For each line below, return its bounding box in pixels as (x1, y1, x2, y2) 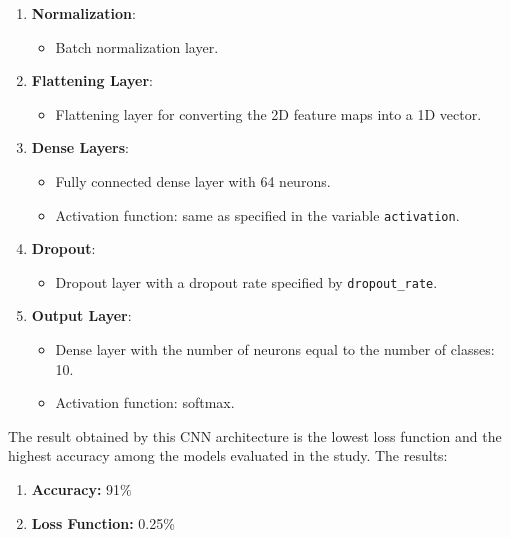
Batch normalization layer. (55, 36, 219, 57)
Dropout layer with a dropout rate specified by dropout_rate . (55, 271, 438, 292)
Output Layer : (31, 305, 132, 326)
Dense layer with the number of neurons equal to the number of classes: (55, 339, 495, 360)
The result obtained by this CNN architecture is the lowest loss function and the (8, 425, 502, 446)
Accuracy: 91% (31, 479, 132, 500)
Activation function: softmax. (55, 392, 235, 413)
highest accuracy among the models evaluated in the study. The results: (8, 445, 448, 466)
